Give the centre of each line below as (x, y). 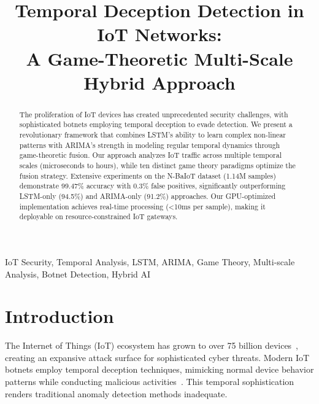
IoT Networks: (159, 34)
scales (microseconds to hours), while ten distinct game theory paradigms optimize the (157, 165)
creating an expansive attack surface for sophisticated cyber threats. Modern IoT (157, 357)
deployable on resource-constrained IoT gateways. (98, 216)
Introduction (60, 316)
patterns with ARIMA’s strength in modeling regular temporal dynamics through (150, 145)
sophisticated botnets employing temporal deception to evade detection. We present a (156, 124)
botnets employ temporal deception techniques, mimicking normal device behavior (159, 369)
